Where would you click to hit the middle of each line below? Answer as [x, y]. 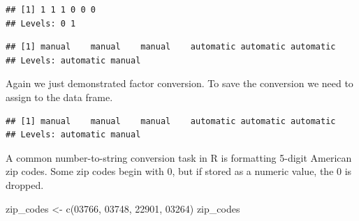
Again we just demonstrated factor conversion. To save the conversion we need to [179, 83]
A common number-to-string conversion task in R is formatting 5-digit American [179, 157]
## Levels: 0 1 [41, 23]
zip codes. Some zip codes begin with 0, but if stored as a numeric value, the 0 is [179, 171]
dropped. [25, 184]
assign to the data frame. [59, 97]
